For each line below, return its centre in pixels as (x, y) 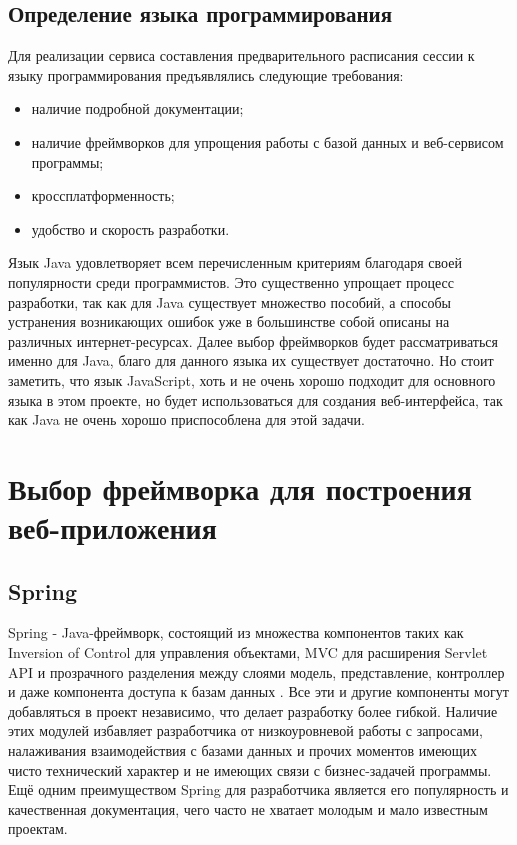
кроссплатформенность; (103, 195)
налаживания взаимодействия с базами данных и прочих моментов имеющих (243, 750)
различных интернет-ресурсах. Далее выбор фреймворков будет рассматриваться (253, 340)
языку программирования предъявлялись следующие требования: (206, 74)
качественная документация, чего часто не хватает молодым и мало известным (248, 808)
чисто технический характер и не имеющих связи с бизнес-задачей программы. (250, 769)
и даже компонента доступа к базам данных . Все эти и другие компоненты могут (258, 691)
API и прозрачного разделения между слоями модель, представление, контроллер (256, 671)
